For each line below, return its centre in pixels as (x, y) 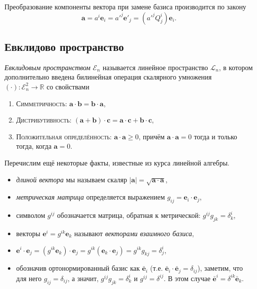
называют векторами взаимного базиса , (134, 233)
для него (29, 278)
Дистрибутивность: (44, 120)
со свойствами (68, 86)
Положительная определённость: (64, 136)
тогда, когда (34, 146)
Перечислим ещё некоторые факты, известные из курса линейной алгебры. (117, 162)
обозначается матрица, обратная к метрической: (129, 215)
